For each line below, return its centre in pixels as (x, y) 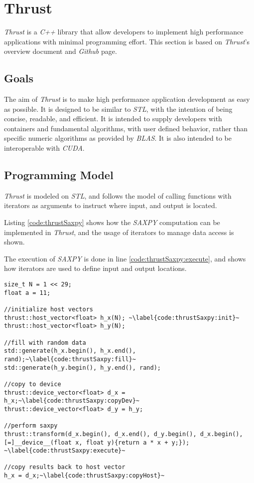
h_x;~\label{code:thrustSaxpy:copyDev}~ (72, 401)
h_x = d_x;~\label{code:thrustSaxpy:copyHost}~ (84, 476)
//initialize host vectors (49, 309)
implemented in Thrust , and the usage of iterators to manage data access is (119, 232)
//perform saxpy (31, 426)
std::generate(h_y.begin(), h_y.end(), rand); (82, 367)
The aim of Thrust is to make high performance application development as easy (127, 99)
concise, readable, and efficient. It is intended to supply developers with (113, 119)
